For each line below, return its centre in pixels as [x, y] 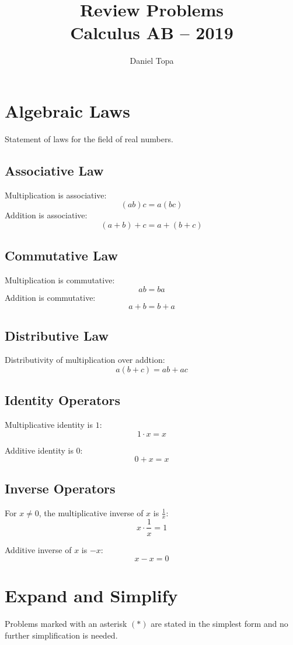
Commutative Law [61, 255]
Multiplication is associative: [56, 195]
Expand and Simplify [91, 596]
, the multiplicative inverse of [91, 512]
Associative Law [54, 170]
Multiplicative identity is [49, 425]
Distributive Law [57, 335]
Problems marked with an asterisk [66, 624]
